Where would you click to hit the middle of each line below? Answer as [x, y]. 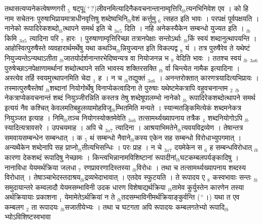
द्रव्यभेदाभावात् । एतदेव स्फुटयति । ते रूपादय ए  [146, 177]
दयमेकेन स [188, 147]
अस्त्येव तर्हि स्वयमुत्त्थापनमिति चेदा [48, 78]
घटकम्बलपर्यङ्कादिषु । [209, 157]
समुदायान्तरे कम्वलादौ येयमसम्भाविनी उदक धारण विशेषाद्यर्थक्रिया [85, 187]
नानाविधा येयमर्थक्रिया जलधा [41, 167]
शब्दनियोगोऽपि [225, 117]
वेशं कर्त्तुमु [144, 18]
